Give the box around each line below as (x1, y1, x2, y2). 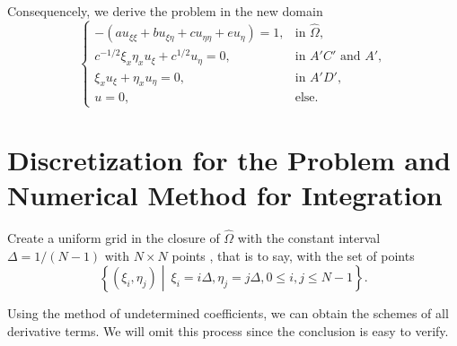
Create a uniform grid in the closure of (7, 228, 220, 247)
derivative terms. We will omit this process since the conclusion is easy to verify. (7, 321, 449, 340)
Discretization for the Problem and (7, 141, 452, 177)
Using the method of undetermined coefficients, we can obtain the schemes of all (7, 304, 449, 323)
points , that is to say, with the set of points (171, 246, 415, 264)
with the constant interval (237, 228, 381, 247)
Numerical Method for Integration (7, 176, 443, 212)
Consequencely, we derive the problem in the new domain (7, 2, 323, 20)
